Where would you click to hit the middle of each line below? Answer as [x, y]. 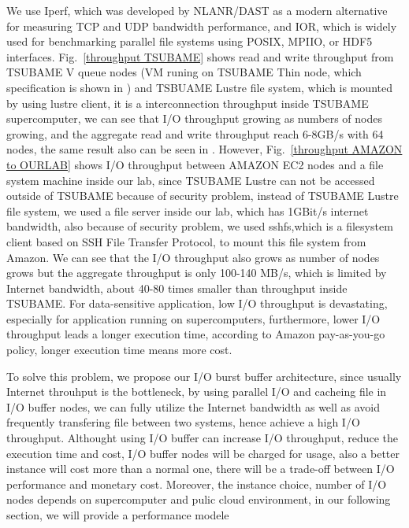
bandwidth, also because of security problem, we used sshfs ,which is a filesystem [200, 226]
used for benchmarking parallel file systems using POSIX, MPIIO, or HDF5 [190, 41]
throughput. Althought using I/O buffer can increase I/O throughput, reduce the [203, 438]
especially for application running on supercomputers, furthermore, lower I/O [193, 318]
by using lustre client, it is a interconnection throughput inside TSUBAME [188, 103]
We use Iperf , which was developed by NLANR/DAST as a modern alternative [197, 10]
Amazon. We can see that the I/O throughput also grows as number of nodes [193, 257]
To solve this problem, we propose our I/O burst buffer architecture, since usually [204, 376]
